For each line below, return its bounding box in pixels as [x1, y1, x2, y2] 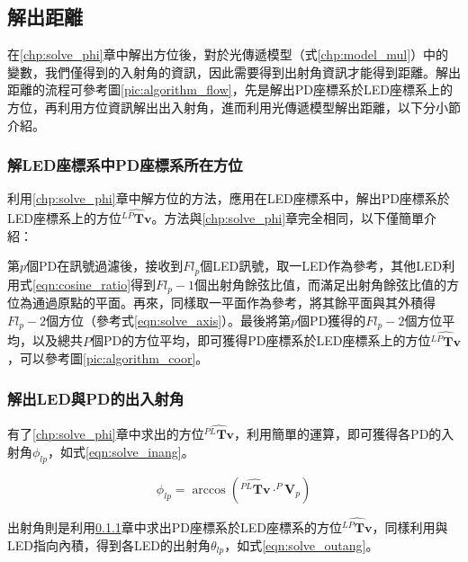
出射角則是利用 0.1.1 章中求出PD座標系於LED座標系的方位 [7, 518, 343, 537]
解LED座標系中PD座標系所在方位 [7, 154, 243, 176]
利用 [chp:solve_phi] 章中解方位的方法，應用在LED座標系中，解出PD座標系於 [7, 189, 450, 208]
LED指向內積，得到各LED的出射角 [7, 535, 211, 554]
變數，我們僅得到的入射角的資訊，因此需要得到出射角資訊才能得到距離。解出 [7, 62, 461, 81]
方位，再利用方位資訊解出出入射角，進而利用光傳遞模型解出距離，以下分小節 [7, 97, 461, 116]
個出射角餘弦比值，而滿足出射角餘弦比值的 [194, 274, 447, 293]
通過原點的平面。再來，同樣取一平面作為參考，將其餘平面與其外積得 [31, 293, 436, 312]
